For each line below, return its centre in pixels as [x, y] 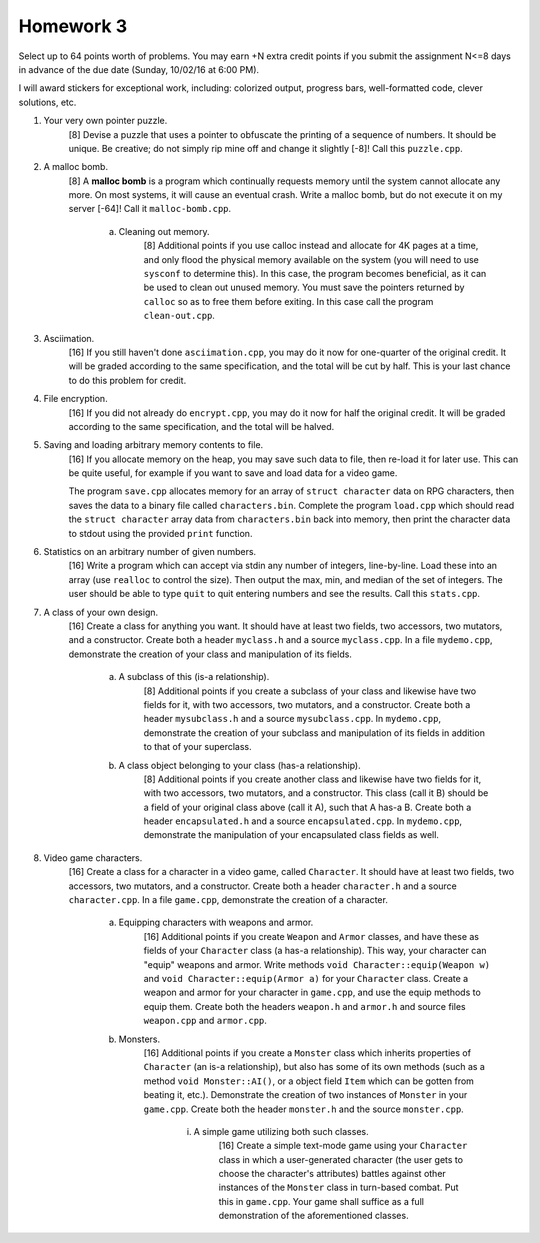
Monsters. [139, 1039]
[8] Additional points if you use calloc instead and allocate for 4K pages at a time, [311, 246]
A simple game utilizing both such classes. [281, 1131]
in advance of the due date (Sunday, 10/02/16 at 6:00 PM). [139, 69]
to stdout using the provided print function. [160, 533]
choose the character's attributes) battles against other [332, 1174]
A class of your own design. [101, 612]
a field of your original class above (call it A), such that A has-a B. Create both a [307, 807]
